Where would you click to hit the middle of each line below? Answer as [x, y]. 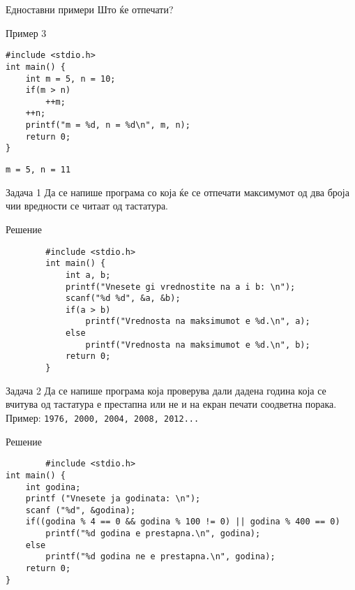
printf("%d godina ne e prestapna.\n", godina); [160, 557]
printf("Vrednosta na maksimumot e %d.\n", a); [198, 322]
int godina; [53, 487]
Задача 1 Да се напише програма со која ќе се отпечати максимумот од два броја [177, 192]
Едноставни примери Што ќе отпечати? [90, 9]
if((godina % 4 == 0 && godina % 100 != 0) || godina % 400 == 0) [183, 522]
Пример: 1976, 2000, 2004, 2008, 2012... [103, 417]
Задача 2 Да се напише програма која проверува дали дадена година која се [166, 390]
